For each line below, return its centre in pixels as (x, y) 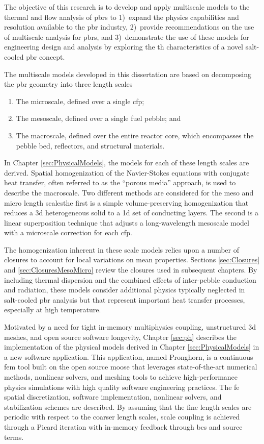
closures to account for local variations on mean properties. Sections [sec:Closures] (132, 260)
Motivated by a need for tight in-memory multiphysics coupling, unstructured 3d (130, 327)
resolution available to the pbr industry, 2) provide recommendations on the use (129, 27)
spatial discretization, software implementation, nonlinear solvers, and (113, 397)
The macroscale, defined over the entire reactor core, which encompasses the (135, 135)
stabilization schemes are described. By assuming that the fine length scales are (128, 406)
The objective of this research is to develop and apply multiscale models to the (127, 7)
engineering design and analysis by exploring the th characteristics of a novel (124, 47)
